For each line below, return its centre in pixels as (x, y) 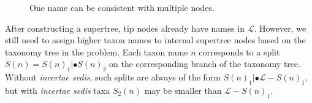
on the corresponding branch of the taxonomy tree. (205, 64)
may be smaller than (183, 90)
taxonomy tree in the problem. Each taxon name (97, 51)
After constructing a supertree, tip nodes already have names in (125, 28)
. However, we (280, 28)
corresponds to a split (239, 51)
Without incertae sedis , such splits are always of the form (113, 77)
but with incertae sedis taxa (58, 90)
